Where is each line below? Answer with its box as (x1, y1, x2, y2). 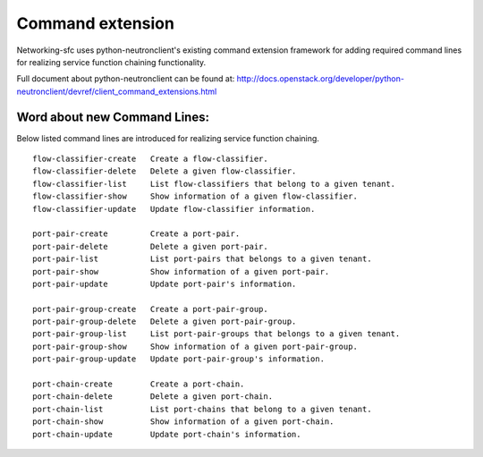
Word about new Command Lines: (16, 109, 210, 124)
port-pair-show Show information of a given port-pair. (32, 267, 330, 276)
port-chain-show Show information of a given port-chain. (32, 417, 335, 427)
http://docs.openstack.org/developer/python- (236, 73, 404, 84)
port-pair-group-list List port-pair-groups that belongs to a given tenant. (32, 329, 401, 339)
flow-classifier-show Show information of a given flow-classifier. (32, 191, 358, 201)
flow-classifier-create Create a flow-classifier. (32, 154, 268, 165)
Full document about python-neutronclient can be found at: (16, 73, 235, 84)
